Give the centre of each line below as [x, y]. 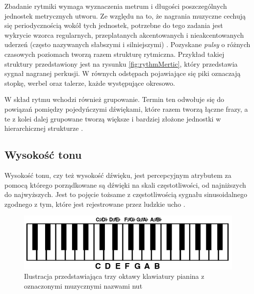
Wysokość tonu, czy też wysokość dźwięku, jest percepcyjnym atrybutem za [118, 175]
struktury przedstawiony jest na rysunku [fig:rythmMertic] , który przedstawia [121, 63]
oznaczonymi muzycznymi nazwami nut [83, 285]
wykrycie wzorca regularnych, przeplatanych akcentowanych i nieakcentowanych [124, 35]
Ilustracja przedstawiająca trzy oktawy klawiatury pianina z [114, 276]
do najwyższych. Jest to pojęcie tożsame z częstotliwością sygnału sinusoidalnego [126, 194]
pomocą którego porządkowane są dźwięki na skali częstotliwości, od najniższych [125, 184]
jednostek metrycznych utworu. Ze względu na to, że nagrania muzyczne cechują [125, 15]
